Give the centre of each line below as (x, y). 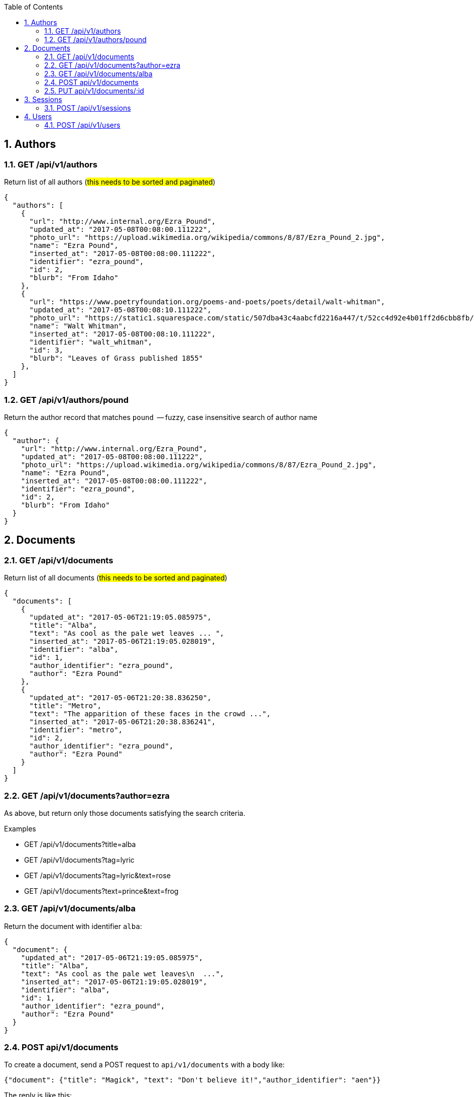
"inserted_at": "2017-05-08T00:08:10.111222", (123, 334)
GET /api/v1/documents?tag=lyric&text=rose (97, 875)
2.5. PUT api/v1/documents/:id (94, 91)
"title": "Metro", (65, 706)
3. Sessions (43, 99)
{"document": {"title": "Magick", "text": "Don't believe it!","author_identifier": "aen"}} (193, 1080)
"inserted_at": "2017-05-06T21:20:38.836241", (123, 722)
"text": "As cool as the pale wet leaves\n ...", (123, 974)
